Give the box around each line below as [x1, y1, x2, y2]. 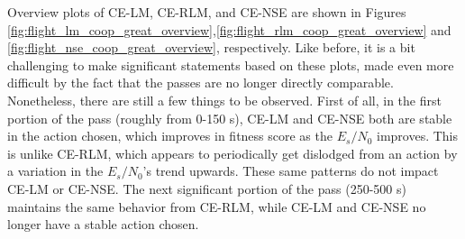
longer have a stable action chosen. [7, 215, 199, 234]
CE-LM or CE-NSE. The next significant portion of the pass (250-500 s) [7, 179, 406, 198]
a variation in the [7, 161, 104, 180]
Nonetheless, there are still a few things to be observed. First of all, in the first [7, 90, 442, 109]
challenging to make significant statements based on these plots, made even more [7, 55, 454, 74]
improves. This [376, 126, 459, 145]
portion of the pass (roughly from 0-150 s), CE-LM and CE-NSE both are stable [7, 108, 452, 127]
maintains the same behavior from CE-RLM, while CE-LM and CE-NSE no [7, 197, 426, 216]
